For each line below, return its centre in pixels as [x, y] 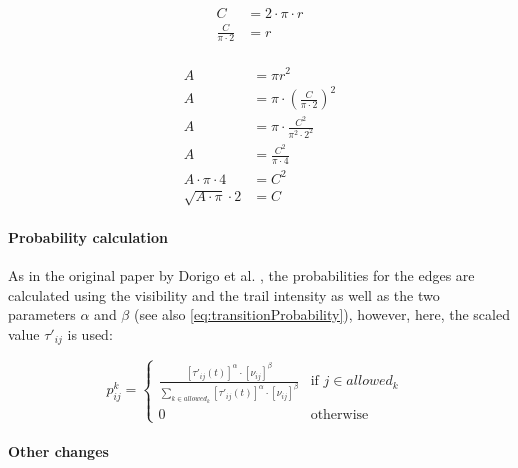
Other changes [58, 450]
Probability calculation [88, 236]
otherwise [339, 414]
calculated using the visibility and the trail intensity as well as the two [224, 294]
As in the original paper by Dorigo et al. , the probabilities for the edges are [241, 274]
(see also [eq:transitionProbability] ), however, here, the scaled [321, 314]
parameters [42, 314]
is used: [90, 333]
